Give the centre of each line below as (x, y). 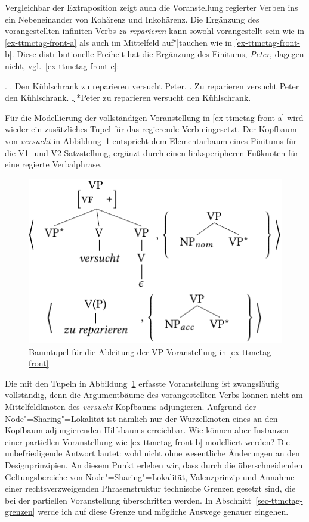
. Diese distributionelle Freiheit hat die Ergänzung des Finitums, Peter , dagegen (158, 54)
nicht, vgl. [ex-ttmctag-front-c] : (62, 65)
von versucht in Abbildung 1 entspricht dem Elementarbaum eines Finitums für (151, 140)
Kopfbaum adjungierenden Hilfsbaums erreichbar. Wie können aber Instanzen (147, 430)
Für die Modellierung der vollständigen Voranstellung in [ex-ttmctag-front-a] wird (154, 117)
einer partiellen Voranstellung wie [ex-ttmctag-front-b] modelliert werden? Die (147, 441)
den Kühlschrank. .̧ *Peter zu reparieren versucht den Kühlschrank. (128, 97)
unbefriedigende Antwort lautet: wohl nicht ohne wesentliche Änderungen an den (152, 453)
